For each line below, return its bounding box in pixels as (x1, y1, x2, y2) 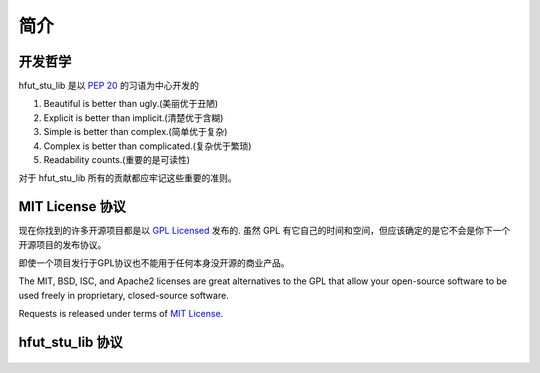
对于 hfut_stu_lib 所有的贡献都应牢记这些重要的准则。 (18, 172, 237, 184)
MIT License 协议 (18, 198, 127, 215)
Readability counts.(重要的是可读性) (43, 154, 190, 166)
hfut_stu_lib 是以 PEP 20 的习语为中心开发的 (18, 80, 200, 92)
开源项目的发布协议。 (18, 238, 107, 250)
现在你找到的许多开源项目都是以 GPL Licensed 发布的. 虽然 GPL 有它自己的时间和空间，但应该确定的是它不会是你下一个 (18, 225, 511, 237)
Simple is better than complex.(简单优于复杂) (43, 126, 228, 138)
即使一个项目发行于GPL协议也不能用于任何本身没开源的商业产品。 (18, 257, 290, 269)
